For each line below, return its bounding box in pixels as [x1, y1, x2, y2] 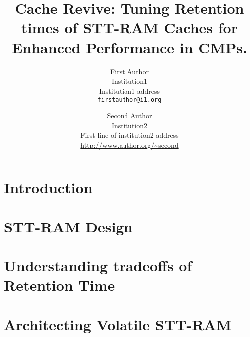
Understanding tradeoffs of [4, 255, 192, 276]
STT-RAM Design [4, 216, 133, 236]
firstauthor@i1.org [97, 96, 162, 104]
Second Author [107, 110, 152, 120]
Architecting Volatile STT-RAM [4, 314, 232, 334]
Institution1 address [99, 85, 160, 96]
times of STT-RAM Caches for [21, 17, 238, 38]
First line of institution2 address [80, 130, 179, 140]
